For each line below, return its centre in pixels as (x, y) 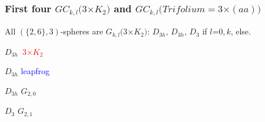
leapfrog (35, 71)
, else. (241, 31)
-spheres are (82, 31)
